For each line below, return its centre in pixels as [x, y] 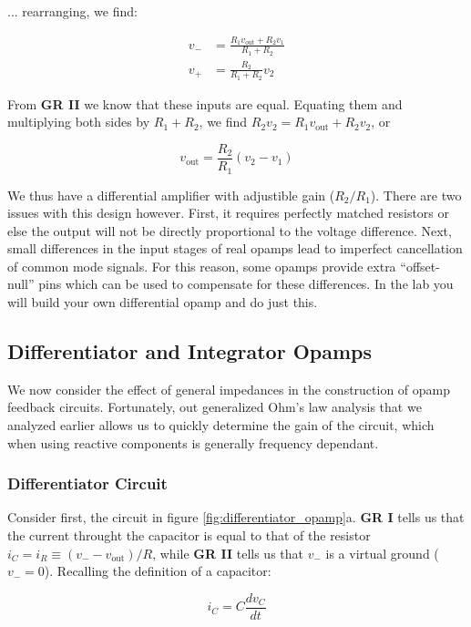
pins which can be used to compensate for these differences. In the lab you [246, 284]
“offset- [420, 266]
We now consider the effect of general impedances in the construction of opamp [229, 389]
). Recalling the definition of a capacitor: [158, 571]
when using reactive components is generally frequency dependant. [193, 442]
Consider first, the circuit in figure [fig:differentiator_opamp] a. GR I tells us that [236, 517]
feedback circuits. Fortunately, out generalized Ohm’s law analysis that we [215, 407]
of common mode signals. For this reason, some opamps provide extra [202, 266]
